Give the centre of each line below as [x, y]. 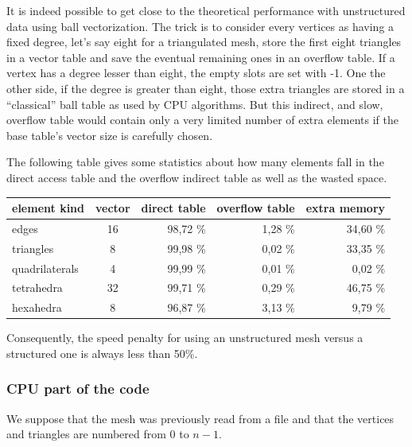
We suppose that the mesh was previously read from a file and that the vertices [200, 418]
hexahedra [37, 307]
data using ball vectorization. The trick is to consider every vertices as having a [200, 26]
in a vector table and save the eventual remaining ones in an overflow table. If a [201, 57]
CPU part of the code [78, 389]
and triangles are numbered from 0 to [98, 434]
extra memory [346, 208]
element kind [48, 208]
